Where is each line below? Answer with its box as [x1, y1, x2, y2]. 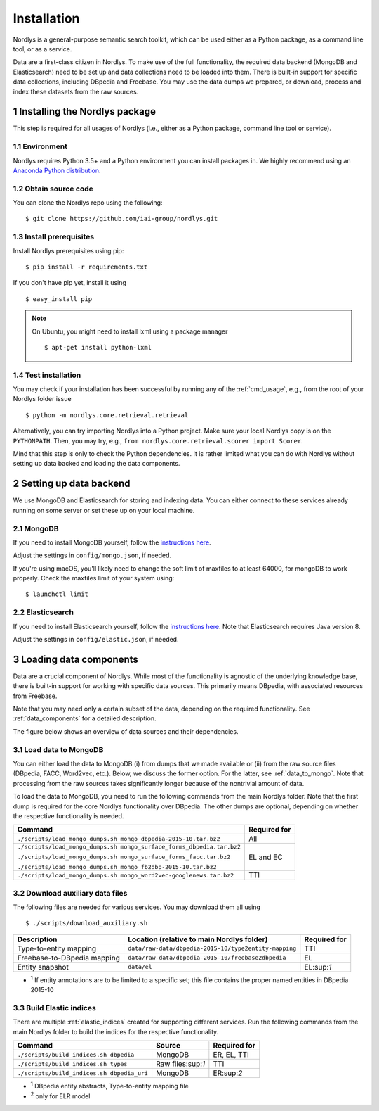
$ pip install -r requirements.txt [25, 263, 148, 271]
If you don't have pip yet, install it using [13, 279, 126, 287]
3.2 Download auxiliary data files [13, 888, 128, 898]
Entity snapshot [17, 962, 69, 972]
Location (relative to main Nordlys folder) [127, 934, 268, 944]
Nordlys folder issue [13, 395, 72, 403]
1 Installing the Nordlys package [13, 106, 157, 118]
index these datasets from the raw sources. [13, 87, 139, 96]
